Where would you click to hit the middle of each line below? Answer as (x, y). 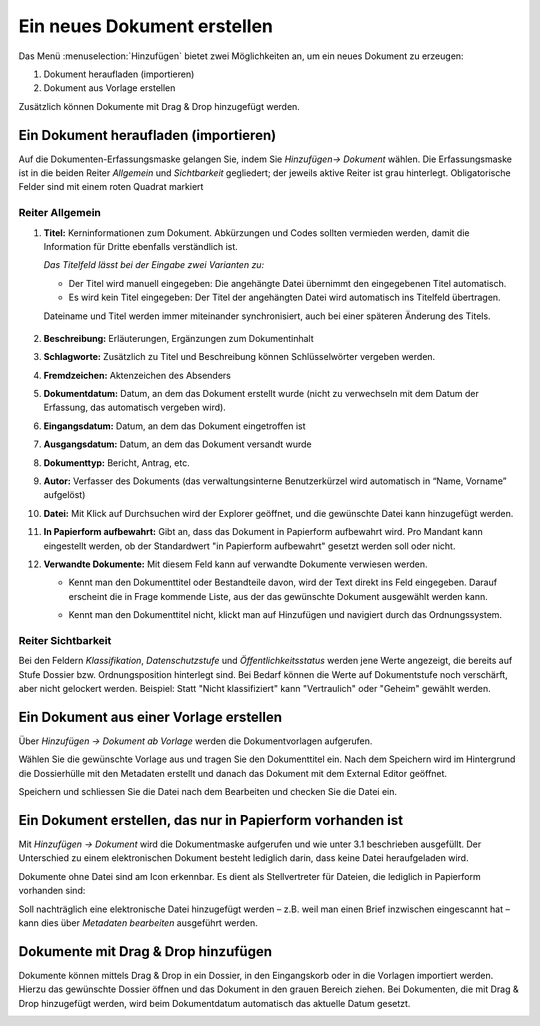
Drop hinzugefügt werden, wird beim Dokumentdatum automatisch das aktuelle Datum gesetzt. (214, 1003)
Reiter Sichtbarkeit (65, 640)
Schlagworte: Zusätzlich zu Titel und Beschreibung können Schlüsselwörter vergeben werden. (239, 357)
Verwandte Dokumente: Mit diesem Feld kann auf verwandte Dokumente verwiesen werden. (236, 564)
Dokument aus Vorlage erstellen (109, 88)
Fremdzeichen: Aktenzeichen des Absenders (137, 375)
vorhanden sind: (52, 891)
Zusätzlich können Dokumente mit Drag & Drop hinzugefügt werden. (159, 106)
